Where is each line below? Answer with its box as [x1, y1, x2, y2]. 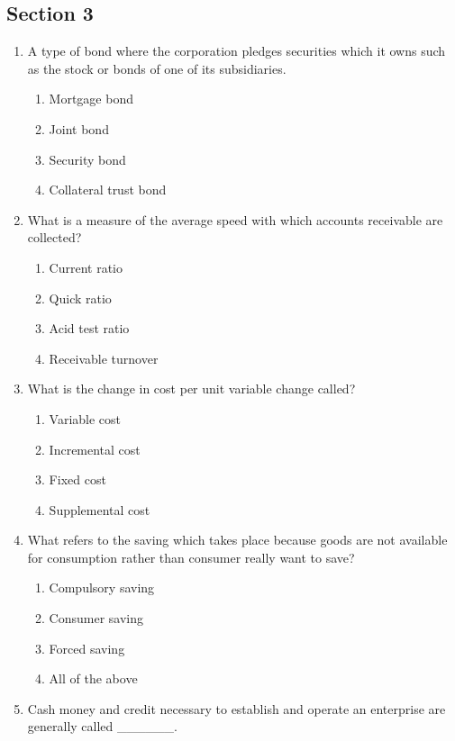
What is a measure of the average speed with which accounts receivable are [27, 210, 443, 229]
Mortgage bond [49, 89, 133, 108]
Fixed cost [49, 470, 106, 489]
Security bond [49, 149, 126, 168]
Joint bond [49, 119, 109, 138]
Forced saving [49, 638, 125, 657]
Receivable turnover [49, 348, 159, 367]
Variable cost [49, 409, 122, 428]
